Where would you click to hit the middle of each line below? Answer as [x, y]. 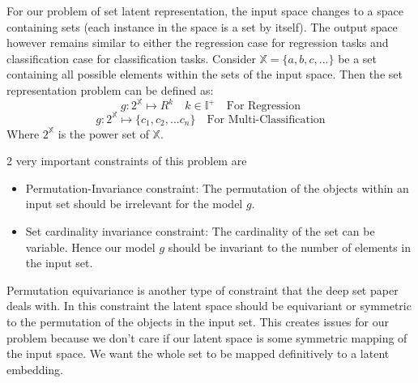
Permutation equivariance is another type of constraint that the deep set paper [203, 289]
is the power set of [103, 133]
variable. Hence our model [90, 247]
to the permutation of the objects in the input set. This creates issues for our [198, 321]
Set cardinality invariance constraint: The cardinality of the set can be [200, 230]
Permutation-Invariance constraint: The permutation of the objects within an [217, 187]
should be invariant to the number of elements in [290, 247]
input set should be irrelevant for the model [134, 204]
